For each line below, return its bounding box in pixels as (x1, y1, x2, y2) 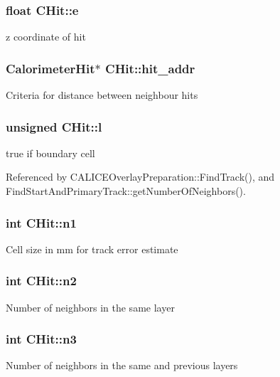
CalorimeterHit (6, 59, 95, 77)
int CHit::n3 (6, 330, 77, 348)
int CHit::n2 (6, 272, 77, 290)
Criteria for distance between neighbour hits (6, 87, 198, 102)
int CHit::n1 (6, 213, 77, 231)
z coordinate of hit (6, 29, 86, 44)
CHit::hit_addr (105, 59, 195, 77)
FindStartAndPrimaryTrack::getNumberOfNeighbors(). (6, 184, 246, 198)
